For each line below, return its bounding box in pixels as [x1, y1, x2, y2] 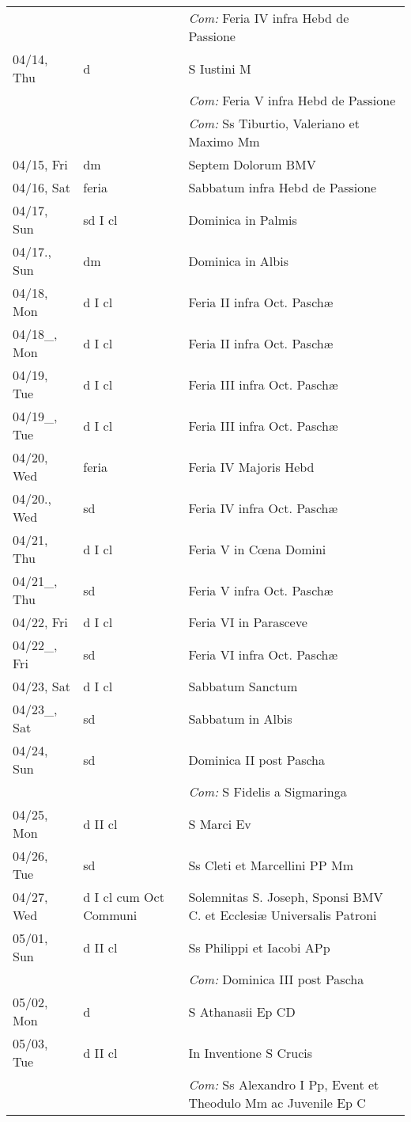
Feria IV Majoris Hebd [188, 457, 315, 476]
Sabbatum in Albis [188, 709, 292, 728]
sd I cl [83, 210, 118, 229]
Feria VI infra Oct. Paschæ [188, 645, 338, 664]
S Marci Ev [188, 814, 251, 833]
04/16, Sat [13, 178, 70, 196]
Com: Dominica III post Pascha [188, 970, 364, 988]
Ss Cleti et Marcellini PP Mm [188, 855, 353, 874]
